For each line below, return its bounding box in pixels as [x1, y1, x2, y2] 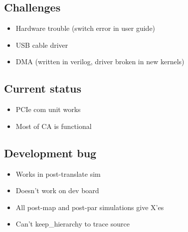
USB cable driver [15, 39, 68, 50]
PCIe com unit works [15, 104, 81, 115]
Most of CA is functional [15, 120, 92, 131]
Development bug [4, 145, 97, 160]
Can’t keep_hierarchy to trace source [15, 219, 130, 229]
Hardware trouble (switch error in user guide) [15, 23, 156, 33]
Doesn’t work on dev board [15, 185, 99, 196]
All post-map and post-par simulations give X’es [15, 202, 164, 212]
